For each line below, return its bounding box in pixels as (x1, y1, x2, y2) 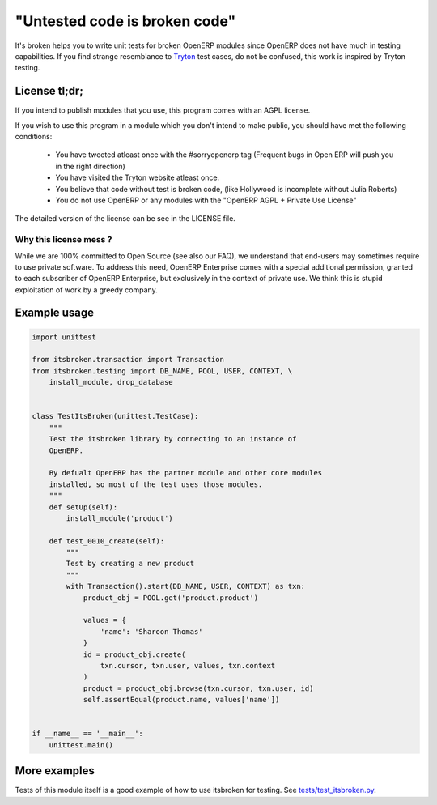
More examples (15, 764, 95, 777)
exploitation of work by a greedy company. (15, 284, 158, 295)
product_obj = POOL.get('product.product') (83, 593, 259, 603)
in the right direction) (55, 161, 125, 171)
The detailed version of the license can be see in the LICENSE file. (15, 214, 236, 224)
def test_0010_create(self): (49, 536, 165, 546)
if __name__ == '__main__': (32, 729, 143, 739)
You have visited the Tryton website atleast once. (55, 172, 220, 182)
